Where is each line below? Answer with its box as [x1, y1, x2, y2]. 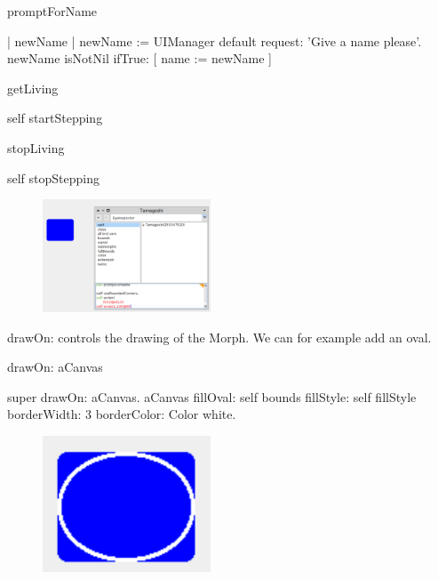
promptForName [7, 2, 98, 20]
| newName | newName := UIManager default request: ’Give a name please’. [7, 31, 422, 50]
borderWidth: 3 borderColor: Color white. [7, 405, 236, 423]
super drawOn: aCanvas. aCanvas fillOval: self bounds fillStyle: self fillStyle [7, 387, 417, 406]
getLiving [7, 78, 59, 97]
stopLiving [7, 138, 65, 157]
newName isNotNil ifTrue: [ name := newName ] [7, 49, 272, 68]
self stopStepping [7, 168, 100, 187]
